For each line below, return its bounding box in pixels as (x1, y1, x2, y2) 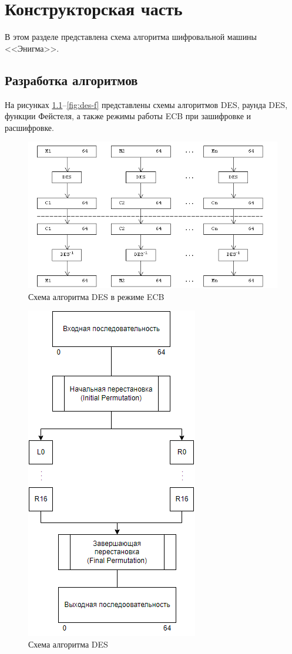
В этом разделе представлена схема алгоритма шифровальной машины (5, 31, 257, 43)
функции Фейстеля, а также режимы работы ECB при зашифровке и (5, 110, 251, 122)
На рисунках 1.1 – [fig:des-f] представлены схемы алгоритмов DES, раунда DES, (5, 98, 288, 110)
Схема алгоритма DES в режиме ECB (28, 290, 165, 302)
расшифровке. (5, 121, 54, 133)
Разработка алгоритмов (5, 70, 138, 89)
